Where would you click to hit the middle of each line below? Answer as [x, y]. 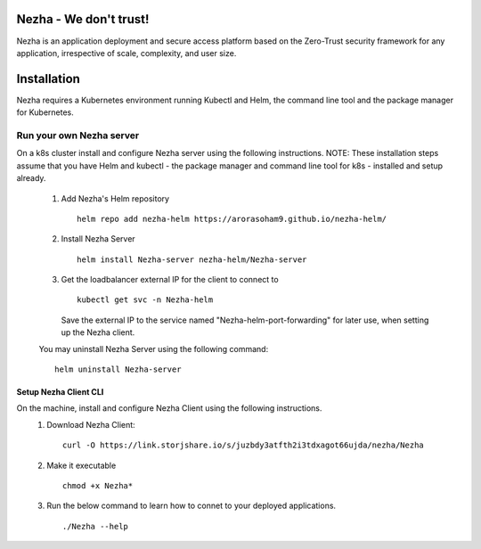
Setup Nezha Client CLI [60, 392]
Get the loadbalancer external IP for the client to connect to [170, 280]
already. [31, 178]
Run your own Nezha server [78, 135]
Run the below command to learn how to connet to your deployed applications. [192, 506]
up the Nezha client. [98, 332]
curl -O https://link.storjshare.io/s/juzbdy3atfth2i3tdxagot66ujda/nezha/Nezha [244, 445]
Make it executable [82, 465]
